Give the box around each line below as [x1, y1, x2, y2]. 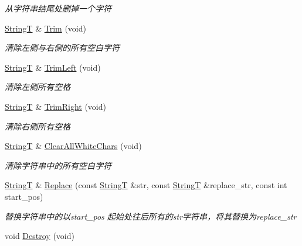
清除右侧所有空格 [5, 120, 70, 132]
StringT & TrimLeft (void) [5, 61, 101, 73]
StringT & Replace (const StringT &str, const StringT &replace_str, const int [5, 179, 287, 191]
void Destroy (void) [5, 230, 74, 242]
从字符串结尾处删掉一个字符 [5, 2, 111, 14]
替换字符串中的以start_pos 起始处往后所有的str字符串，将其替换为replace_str [5, 210, 297, 222]
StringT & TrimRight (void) [5, 100, 106, 112]
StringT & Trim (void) [5, 22, 86, 34]
